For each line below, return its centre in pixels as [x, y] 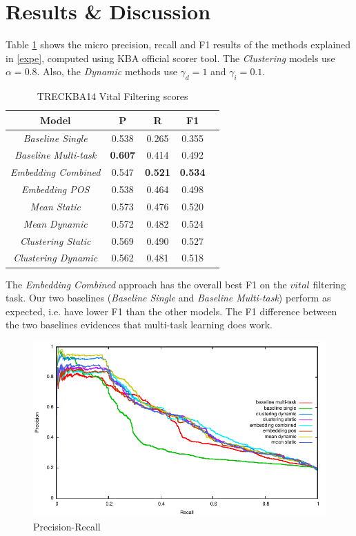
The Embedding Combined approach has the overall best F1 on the [146, 284]
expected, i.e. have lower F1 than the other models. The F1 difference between [171, 311]
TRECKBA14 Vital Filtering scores [112, 96]
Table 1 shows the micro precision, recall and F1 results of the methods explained [178, 44]
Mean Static [55, 206]
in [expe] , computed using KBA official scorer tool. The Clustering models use [170, 58]
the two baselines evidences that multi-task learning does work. [139, 325]
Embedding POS [56, 189]
